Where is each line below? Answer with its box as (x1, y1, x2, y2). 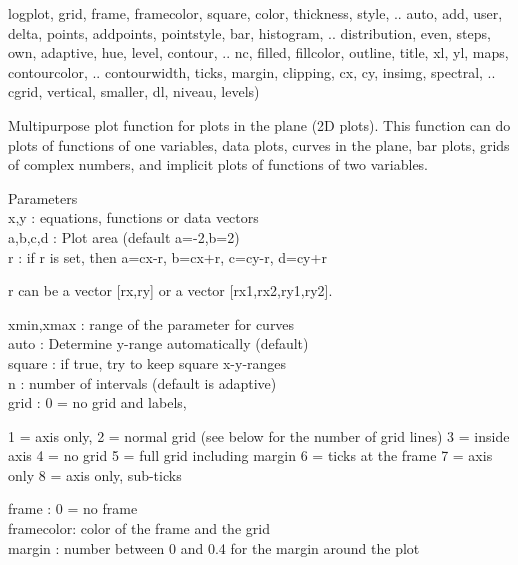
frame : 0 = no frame (8, 498, 138, 519)
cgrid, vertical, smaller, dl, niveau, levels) (8, 81, 260, 102)
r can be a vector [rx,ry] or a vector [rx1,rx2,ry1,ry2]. (8, 280, 333, 301)
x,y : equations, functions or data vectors (8, 207, 259, 228)
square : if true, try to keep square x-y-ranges (8, 352, 287, 373)
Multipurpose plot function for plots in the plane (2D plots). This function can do (8, 114, 511, 135)
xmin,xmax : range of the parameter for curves (8, 313, 295, 334)
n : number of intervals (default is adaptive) (8, 372, 277, 393)
